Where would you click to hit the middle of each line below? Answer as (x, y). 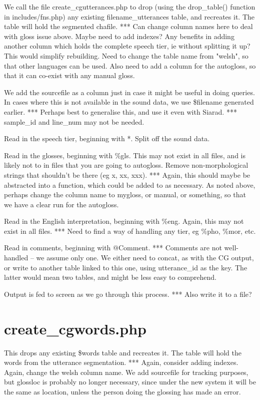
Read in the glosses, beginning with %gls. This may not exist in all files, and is (125, 155)
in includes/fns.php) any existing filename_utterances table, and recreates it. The (129, 16)
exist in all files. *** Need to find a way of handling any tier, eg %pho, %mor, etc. (130, 231)
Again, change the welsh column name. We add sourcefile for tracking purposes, (126, 372)
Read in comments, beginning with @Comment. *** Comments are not (113, 248)
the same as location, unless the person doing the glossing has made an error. (122, 391)
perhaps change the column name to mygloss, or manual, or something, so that (125, 194)
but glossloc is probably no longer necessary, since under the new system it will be (130, 382)
